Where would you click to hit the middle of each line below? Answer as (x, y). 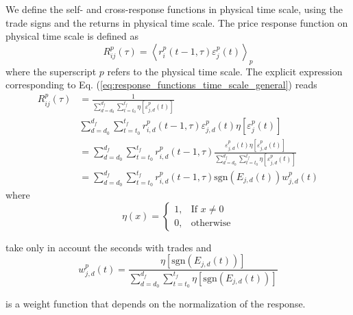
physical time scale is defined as (72, 36)
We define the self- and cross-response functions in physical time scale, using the (174, 9)
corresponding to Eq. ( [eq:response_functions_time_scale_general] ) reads (161, 85)
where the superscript (51, 71)
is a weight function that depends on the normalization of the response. (156, 304)
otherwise (211, 224)
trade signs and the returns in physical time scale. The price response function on (177, 22)
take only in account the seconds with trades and (109, 247)
